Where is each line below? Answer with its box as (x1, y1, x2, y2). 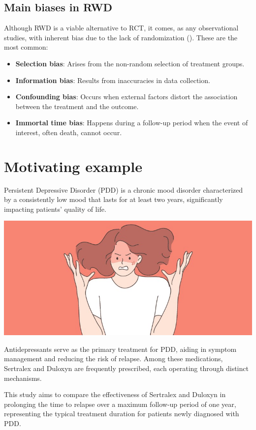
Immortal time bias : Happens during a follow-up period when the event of (15, 117, 248, 128)
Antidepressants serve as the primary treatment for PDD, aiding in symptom (4, 344, 237, 354)
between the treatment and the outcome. (15, 101, 139, 111)
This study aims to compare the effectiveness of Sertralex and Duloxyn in (4, 389, 226, 400)
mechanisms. (4, 373, 42, 383)
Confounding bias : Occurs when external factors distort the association (15, 91, 238, 102)
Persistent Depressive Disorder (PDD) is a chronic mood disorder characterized (4, 184, 243, 195)
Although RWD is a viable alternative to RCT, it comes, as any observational (4, 23, 239, 33)
